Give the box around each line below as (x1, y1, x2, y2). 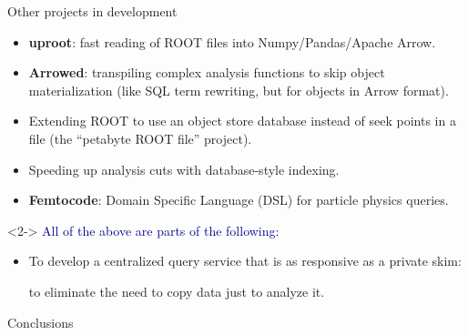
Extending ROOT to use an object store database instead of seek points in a (28, 111, 456, 130)
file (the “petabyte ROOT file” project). (28, 128, 252, 147)
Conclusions (7, 312, 74, 331)
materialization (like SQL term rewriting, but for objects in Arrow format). (28, 80, 449, 99)
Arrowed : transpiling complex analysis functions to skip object (28, 63, 385, 82)
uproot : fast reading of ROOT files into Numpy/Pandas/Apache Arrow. (28, 32, 436, 51)
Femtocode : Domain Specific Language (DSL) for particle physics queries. (28, 190, 449, 209)
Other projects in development (7, 2, 178, 20)
